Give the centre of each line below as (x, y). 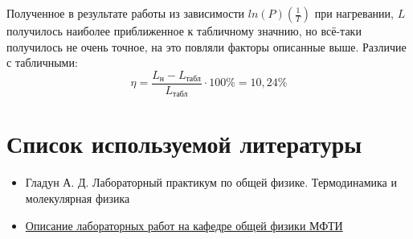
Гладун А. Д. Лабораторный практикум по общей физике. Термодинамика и (211, 182)
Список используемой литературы (184, 144)
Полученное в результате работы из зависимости (126, 13)
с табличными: (42, 62)
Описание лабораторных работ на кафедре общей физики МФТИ (184, 225)
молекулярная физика (78, 198)
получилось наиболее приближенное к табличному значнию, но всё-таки (184, 31)
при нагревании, (354, 13)
